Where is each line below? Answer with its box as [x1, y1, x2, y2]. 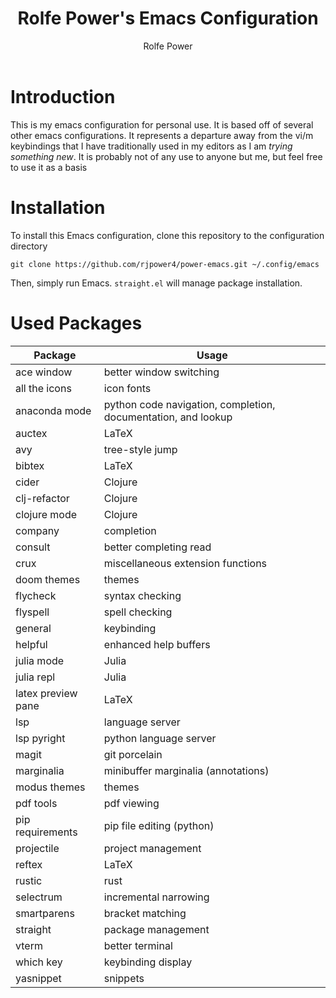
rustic [15, 873, 43, 887]
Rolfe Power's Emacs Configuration [17, 7, 319, 30]
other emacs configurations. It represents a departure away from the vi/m [10, 129, 314, 141]
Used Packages [10, 312, 143, 334]
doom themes [15, 572, 81, 586]
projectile [15, 841, 60, 855]
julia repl [15, 670, 56, 684]
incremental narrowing [103, 890, 210, 904]
